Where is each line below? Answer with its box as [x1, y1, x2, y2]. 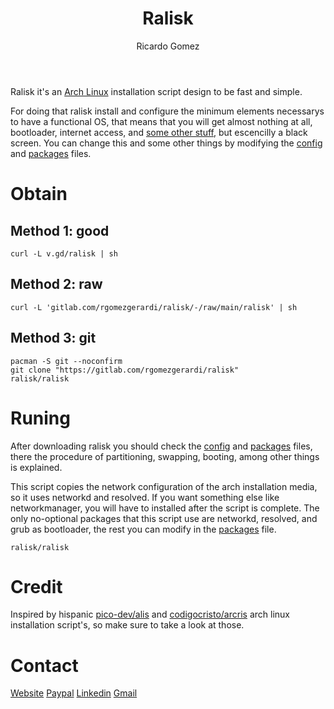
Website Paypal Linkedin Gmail [10, 687, 138, 699]
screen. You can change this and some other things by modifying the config [10, 137, 323, 149]
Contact [10, 654, 79, 677]
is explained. [10, 461, 63, 473]
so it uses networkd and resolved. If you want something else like [10, 491, 280, 503]
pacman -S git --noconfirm [10, 356, 123, 366]
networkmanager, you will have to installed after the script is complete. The [10, 502, 320, 514]
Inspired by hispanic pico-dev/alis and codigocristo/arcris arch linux [10, 608, 290, 621]
